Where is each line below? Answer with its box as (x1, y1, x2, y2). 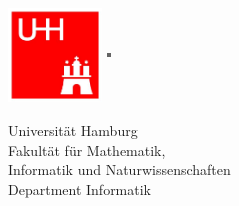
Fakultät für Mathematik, (8, 139, 166, 160)
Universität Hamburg (8, 120, 138, 141)
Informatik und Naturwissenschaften (8, 159, 231, 180)
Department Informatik (8, 178, 152, 199)
